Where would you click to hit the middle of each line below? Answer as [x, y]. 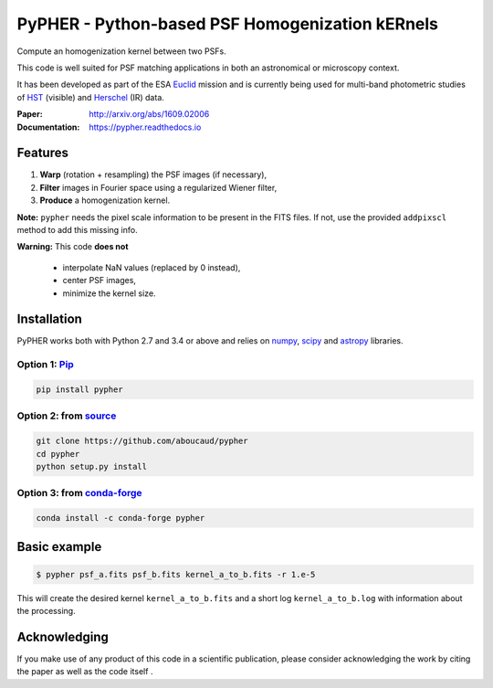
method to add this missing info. [77, 229]
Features [42, 153]
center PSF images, [100, 280]
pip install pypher [79, 389]
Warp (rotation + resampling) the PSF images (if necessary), [153, 175]
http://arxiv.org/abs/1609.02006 [149, 114]
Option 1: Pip [46, 365]
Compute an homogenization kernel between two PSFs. [122, 51]
